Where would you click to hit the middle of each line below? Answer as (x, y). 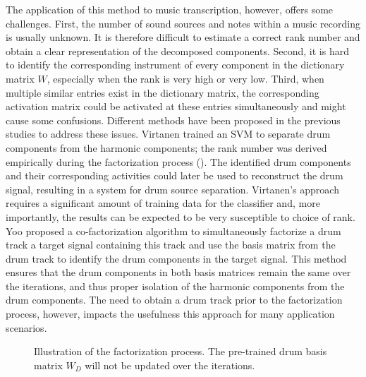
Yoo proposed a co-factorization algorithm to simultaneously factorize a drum (173, 231)
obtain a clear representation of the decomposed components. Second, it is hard (177, 50)
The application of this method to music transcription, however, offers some (170, 9)
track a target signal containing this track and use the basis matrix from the (171, 245)
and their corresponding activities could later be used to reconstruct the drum (175, 175)
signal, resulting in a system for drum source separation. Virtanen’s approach (172, 189)
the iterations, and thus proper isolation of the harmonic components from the (175, 286)
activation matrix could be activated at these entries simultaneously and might (176, 106)
